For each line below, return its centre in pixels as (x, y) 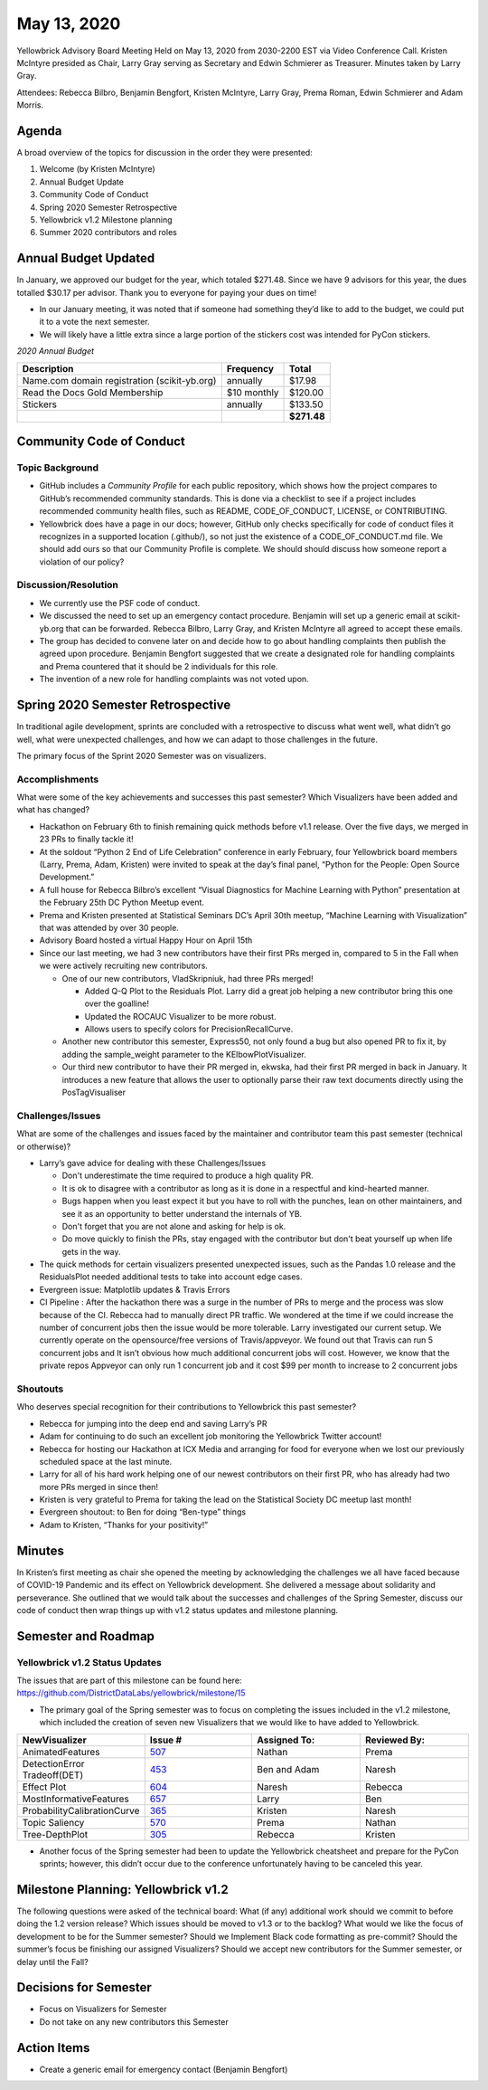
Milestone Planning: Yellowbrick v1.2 (123, 1890)
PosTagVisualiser (94, 1092)
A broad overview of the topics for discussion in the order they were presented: (165, 153)
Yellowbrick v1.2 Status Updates (89, 1662)
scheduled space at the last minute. (106, 1461)
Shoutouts (40, 1389)
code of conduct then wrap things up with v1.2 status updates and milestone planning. (178, 1610)
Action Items (53, 2048)
